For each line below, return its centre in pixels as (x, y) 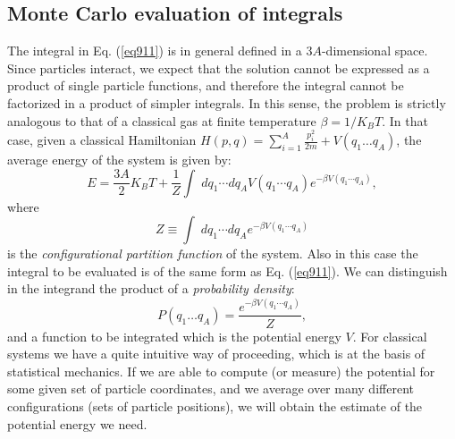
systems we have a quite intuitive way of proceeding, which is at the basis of (216, 354)
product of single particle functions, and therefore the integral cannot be (206, 85)
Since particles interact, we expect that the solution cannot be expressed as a (219, 68)
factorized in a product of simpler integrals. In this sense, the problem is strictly (227, 102)
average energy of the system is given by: (119, 160)
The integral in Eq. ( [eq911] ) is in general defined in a (155, 51)
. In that (405, 120)
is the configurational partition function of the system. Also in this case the (213, 253)
